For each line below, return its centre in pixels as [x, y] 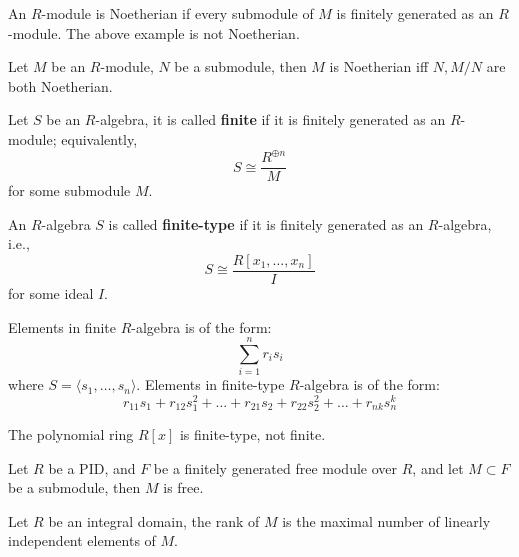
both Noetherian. [60, 85]
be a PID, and [92, 467]
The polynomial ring [71, 434]
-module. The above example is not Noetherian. [154, 32]
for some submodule [69, 190]
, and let [438, 467]
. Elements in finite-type [210, 384]
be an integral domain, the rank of [154, 520]
